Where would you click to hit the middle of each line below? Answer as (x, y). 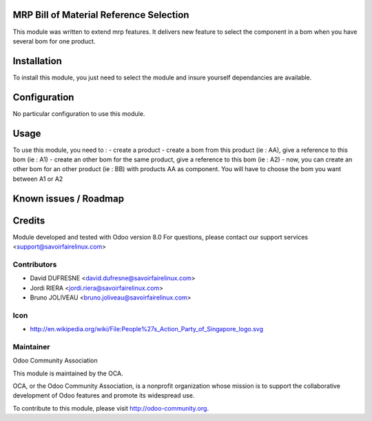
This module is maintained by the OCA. (68, 373)
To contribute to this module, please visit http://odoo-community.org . (111, 408)
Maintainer (31, 346)
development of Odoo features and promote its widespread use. (104, 395)
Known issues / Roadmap (68, 198)
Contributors (35, 264)
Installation (37, 61)
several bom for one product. (54, 41)
